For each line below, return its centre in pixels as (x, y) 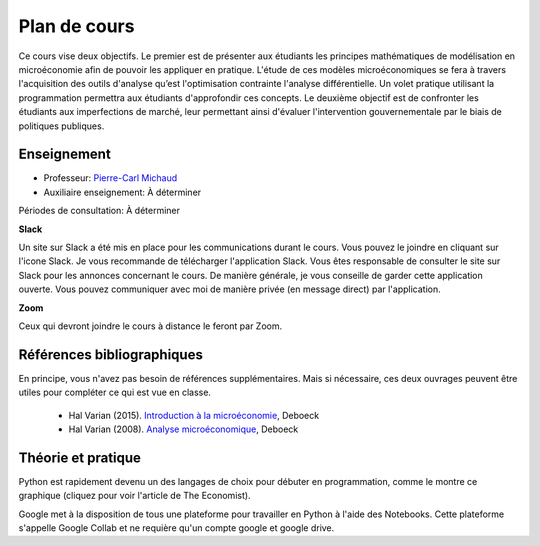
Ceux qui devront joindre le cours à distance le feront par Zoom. (150, 326)
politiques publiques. (61, 126)
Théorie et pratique (80, 457)
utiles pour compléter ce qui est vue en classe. (115, 392)
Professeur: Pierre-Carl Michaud (110, 178)
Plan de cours (76, 26)
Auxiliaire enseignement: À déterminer (122, 192)
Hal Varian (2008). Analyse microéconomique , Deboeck (183, 429)
